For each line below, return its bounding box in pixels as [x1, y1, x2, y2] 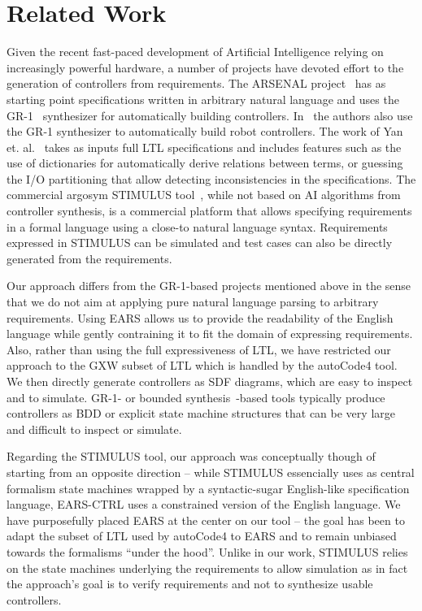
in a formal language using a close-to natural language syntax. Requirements [7, 218, 388, 235]
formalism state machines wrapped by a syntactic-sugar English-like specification [7, 479, 410, 496]
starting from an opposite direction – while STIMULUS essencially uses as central [7, 463, 415, 480]
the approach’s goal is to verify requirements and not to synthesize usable [7, 575, 373, 592]
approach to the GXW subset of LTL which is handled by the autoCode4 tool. [7, 357, 398, 374]
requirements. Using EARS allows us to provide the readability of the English [7, 309, 394, 326]
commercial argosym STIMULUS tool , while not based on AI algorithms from [7, 186, 401, 203]
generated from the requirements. [7, 249, 172, 266]
